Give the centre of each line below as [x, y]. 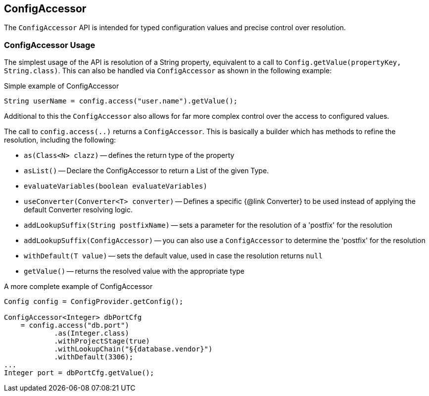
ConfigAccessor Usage [50, 45]
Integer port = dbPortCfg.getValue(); [79, 373]
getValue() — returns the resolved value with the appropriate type [134, 271]
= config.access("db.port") [75, 325]
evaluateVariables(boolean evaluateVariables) [116, 186]
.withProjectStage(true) [102, 341]
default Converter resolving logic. [78, 210]
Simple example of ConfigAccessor [62, 86]
